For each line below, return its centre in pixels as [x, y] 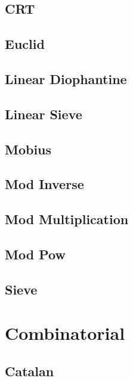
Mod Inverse [44, 184]
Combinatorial [65, 333]
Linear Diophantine [66, 78]
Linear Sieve [44, 114]
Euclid [25, 44]
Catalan [30, 371]
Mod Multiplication [67, 219]
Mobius [28, 149]
